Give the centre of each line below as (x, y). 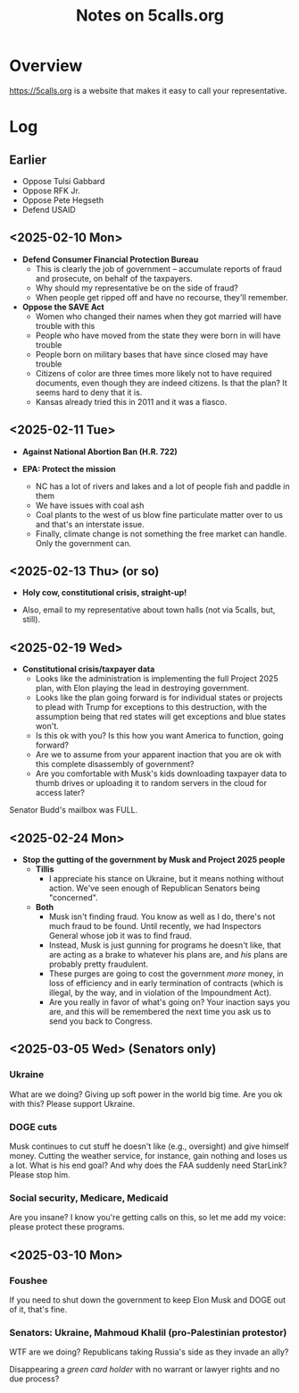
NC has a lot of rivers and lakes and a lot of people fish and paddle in (162, 486)
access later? (60, 793)
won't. (47, 726)
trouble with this (65, 325)
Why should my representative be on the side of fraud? (137, 288)
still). (31, 620)
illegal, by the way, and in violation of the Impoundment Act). (160, 992)
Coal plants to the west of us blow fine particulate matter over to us (159, 514)
